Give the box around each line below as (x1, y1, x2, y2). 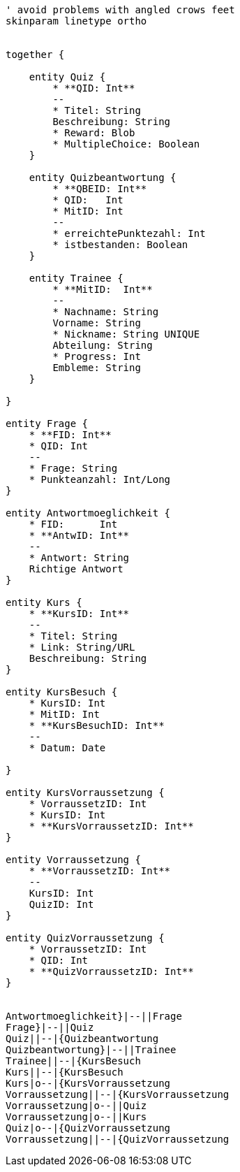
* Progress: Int (52, 351, 141, 362)
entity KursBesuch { (6, 686, 118, 697)
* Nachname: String (52, 306, 159, 317)
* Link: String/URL (29, 642, 135, 653)
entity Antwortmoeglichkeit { (6, 507, 171, 519)
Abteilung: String (52, 340, 153, 351)
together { (6, 49, 65, 60)
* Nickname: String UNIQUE (52, 328, 200, 340)
